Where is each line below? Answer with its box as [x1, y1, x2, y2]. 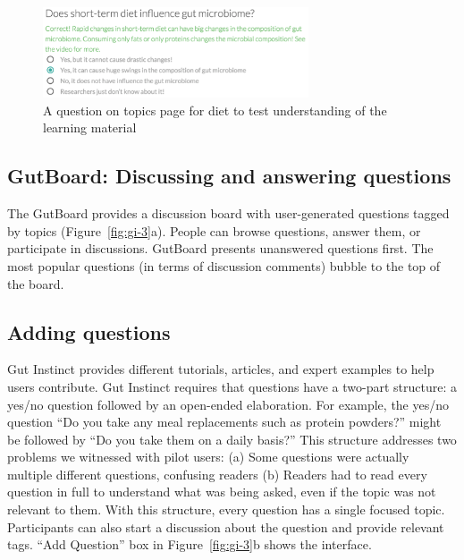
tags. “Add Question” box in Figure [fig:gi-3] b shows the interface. [7, 535, 372, 554]
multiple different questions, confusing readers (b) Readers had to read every [7, 464, 427, 483]
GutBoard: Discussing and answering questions [7, 162, 451, 190]
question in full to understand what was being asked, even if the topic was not [7, 482, 436, 501]
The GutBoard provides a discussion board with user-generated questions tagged [7, 204, 450, 223]
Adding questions [7, 318, 171, 345]
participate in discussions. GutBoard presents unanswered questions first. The [7, 239, 434, 258]
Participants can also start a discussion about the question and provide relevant [7, 517, 444, 536]
